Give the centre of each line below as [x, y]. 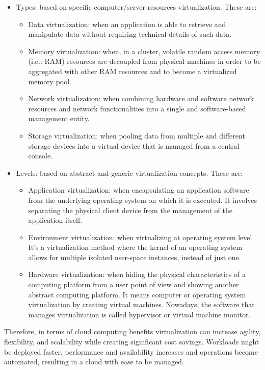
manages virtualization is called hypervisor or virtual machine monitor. [139, 314]
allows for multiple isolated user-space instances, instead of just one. [135, 257]
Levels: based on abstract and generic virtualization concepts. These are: [129, 172]
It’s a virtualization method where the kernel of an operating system [135, 247]
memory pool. [50, 81]
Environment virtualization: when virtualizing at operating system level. [141, 237]
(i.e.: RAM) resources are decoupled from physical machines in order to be [144, 61]
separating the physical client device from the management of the [130, 210]
